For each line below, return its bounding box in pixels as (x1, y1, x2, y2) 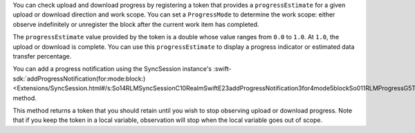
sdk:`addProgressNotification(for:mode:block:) (12, 74, 146, 83)
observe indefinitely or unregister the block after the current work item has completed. (12, 20, 259, 28)
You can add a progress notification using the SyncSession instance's (12, 65, 212, 73)
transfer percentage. (12, 52, 72, 60)
